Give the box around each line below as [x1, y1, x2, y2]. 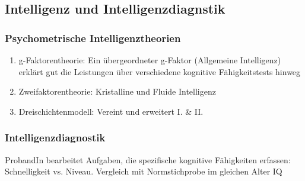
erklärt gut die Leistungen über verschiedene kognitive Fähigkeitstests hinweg [18, 65, 301, 77]
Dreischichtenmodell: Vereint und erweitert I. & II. [18, 105, 204, 117]
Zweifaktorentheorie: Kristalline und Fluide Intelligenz [18, 85, 216, 98]
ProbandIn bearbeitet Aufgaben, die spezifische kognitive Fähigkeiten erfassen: [5, 153, 291, 166]
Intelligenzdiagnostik [5, 130, 106, 145]
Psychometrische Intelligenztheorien [5, 30, 181, 45]
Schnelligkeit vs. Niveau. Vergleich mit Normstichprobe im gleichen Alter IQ [5, 165, 282, 177]
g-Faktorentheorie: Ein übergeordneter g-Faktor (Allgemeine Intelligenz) [18, 54, 281, 66]
